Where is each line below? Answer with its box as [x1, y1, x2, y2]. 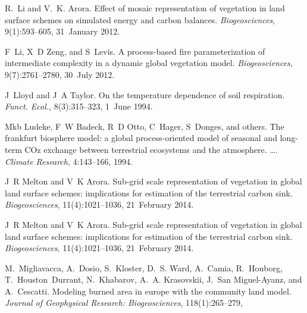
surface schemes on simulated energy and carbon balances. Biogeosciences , [5, 13, 275, 26]
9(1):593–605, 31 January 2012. [5, 25, 120, 37]
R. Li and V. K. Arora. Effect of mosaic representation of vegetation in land [5, 2, 285, 14]
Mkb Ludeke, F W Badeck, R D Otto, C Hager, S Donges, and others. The [5, 120, 284, 132]
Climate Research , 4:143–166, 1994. [5, 155, 133, 167]
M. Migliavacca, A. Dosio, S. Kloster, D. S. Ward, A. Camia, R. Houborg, [5, 261, 283, 274]
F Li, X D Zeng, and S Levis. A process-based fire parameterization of [5, 45, 265, 57]
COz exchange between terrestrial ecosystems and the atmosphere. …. [24, 143, 278, 155]
